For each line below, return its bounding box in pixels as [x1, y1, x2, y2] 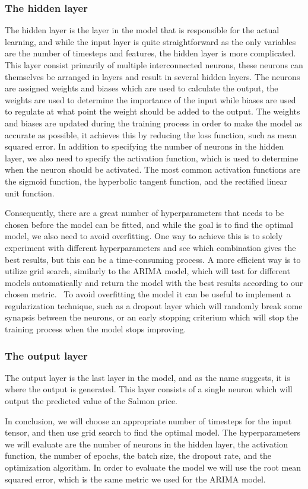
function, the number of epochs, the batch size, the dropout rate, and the [5, 449, 272, 462]
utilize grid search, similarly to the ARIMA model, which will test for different [5, 265, 290, 277]
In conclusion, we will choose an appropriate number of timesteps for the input [5, 414, 292, 427]
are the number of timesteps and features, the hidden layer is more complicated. [5, 47, 296, 59]
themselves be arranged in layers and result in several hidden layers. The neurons [5, 70, 300, 82]
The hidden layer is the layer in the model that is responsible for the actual [5, 24, 280, 36]
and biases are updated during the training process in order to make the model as [5, 116, 303, 129]
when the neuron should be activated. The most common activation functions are [5, 163, 301, 176]
